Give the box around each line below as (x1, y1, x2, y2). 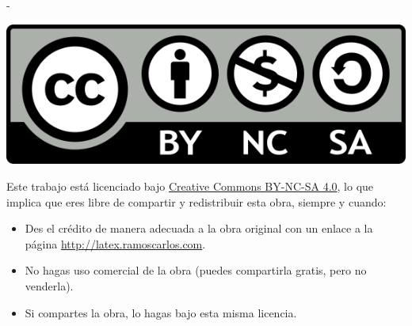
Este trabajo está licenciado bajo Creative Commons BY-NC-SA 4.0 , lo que (6, 178, 374, 195)
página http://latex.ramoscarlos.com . (25, 235, 206, 252)
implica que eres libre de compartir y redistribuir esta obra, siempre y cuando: (6, 193, 387, 210)
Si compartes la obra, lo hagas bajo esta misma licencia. (25, 304, 297, 320)
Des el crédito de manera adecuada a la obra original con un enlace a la (25, 220, 373, 237)
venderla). (25, 277, 74, 294)
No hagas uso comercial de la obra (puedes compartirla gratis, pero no (25, 262, 367, 279)
